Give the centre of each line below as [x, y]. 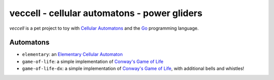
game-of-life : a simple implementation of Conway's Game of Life [93, 61]
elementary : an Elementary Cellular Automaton [72, 54]
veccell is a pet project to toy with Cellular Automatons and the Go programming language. [104, 28]
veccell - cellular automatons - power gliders [106, 13]
